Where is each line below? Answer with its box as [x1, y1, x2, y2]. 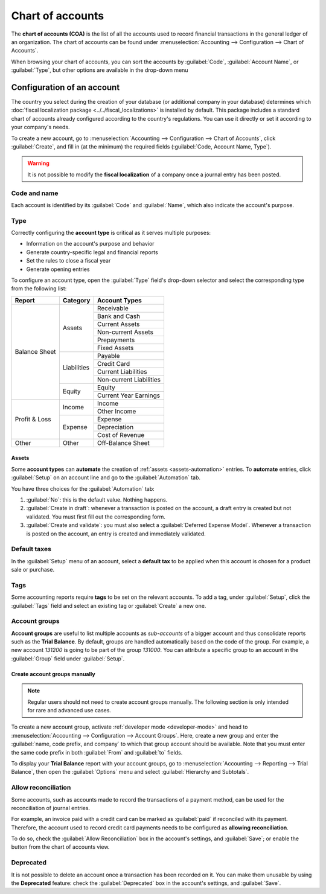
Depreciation [97, 423, 134, 431]
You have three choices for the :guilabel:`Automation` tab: [11, 485, 155, 492]
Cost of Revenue [97, 430, 145, 439]
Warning [27, 160, 50, 167]
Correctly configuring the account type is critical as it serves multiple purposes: [11, 229, 211, 237]
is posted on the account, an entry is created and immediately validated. [26, 530, 206, 537]
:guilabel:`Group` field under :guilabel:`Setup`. [11, 655, 125, 662]
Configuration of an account [11, 82, 120, 92]
